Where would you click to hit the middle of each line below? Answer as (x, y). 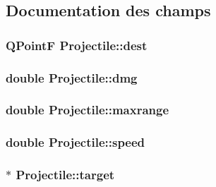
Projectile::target (65, 175)
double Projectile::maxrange (88, 110)
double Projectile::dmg (72, 77)
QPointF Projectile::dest (77, 45)
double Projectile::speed (76, 142)
